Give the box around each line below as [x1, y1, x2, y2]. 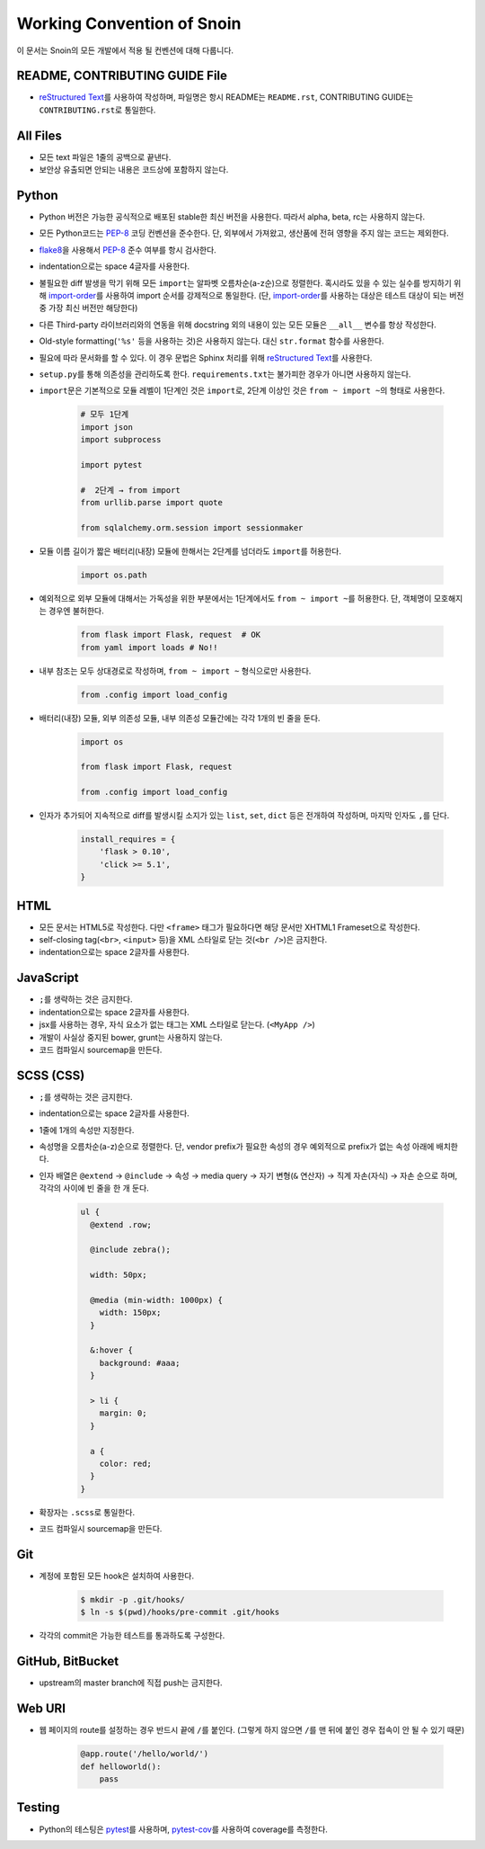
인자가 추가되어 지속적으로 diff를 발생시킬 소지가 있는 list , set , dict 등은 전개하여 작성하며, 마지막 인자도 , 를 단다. [39, 810, 450, 821]
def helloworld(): [80, 1761, 162, 1772]
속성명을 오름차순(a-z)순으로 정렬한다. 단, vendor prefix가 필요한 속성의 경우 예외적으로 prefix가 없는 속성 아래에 [39, 1141, 435, 1152]
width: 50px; [90, 1270, 147, 1281]
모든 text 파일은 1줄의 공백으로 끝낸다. [39, 151, 172, 162]
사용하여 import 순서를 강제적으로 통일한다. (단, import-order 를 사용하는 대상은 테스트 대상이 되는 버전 [104, 290, 464, 300]
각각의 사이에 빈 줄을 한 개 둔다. [39, 1183, 150, 1193]
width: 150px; [99, 1308, 162, 1318]
